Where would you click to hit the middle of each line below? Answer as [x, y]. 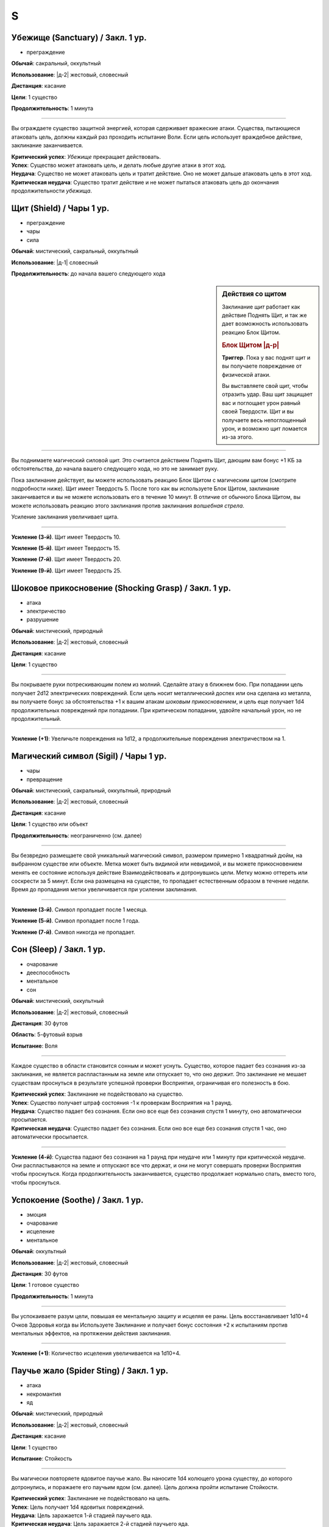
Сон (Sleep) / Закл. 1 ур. [58, 949]
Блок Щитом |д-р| [251, 345]
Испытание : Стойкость [42, 1459]
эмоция [37, 1214]
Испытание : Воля [34, 1046]
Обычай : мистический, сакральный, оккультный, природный [91, 790]
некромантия [44, 1394]
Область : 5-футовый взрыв [47, 1035]
